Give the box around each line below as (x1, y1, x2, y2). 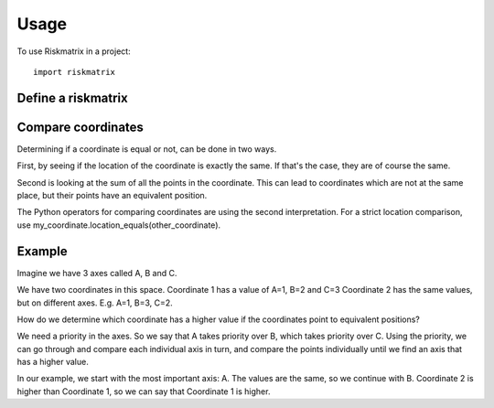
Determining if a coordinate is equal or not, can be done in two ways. (16, 143, 277, 155)
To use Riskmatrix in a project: (16, 46, 132, 57)
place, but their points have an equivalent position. (16, 190, 208, 201)
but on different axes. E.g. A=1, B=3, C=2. (16, 297, 173, 308)
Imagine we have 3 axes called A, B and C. (16, 267, 177, 278)
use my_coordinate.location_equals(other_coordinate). (16, 220, 221, 231)
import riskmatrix (33, 67, 116, 77)
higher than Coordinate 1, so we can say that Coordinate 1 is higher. (16, 385, 271, 397)
